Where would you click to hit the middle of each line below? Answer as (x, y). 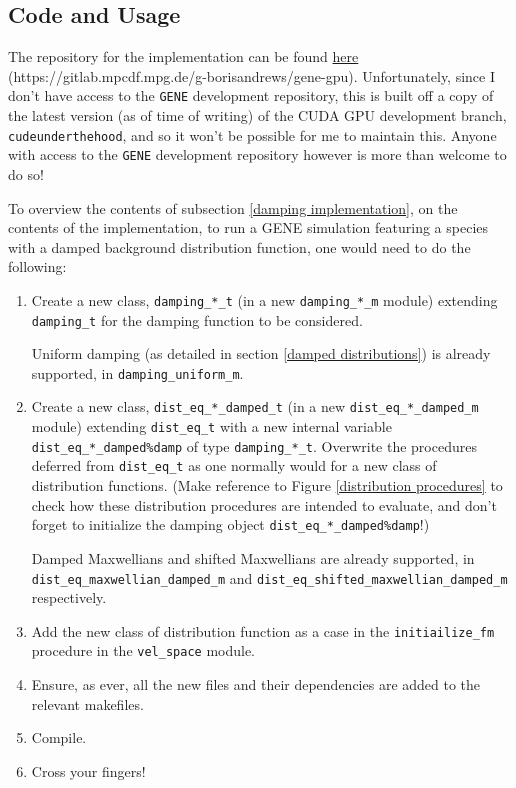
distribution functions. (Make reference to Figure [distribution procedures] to (267, 485)
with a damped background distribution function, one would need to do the (239, 246)
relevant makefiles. (87, 703)
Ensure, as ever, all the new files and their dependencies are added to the (256, 684)
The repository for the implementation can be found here (183, 56)
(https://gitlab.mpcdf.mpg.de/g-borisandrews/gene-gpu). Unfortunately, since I (252, 75)
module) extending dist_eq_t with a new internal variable (211, 426)
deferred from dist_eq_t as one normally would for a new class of (234, 465)
